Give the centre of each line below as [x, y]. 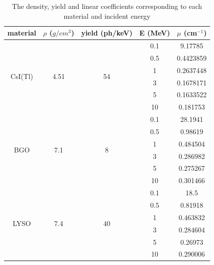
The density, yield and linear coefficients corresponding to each [107, 6]
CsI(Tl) [22, 76]
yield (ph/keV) [107, 33]
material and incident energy [107, 16]
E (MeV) [154, 33]
